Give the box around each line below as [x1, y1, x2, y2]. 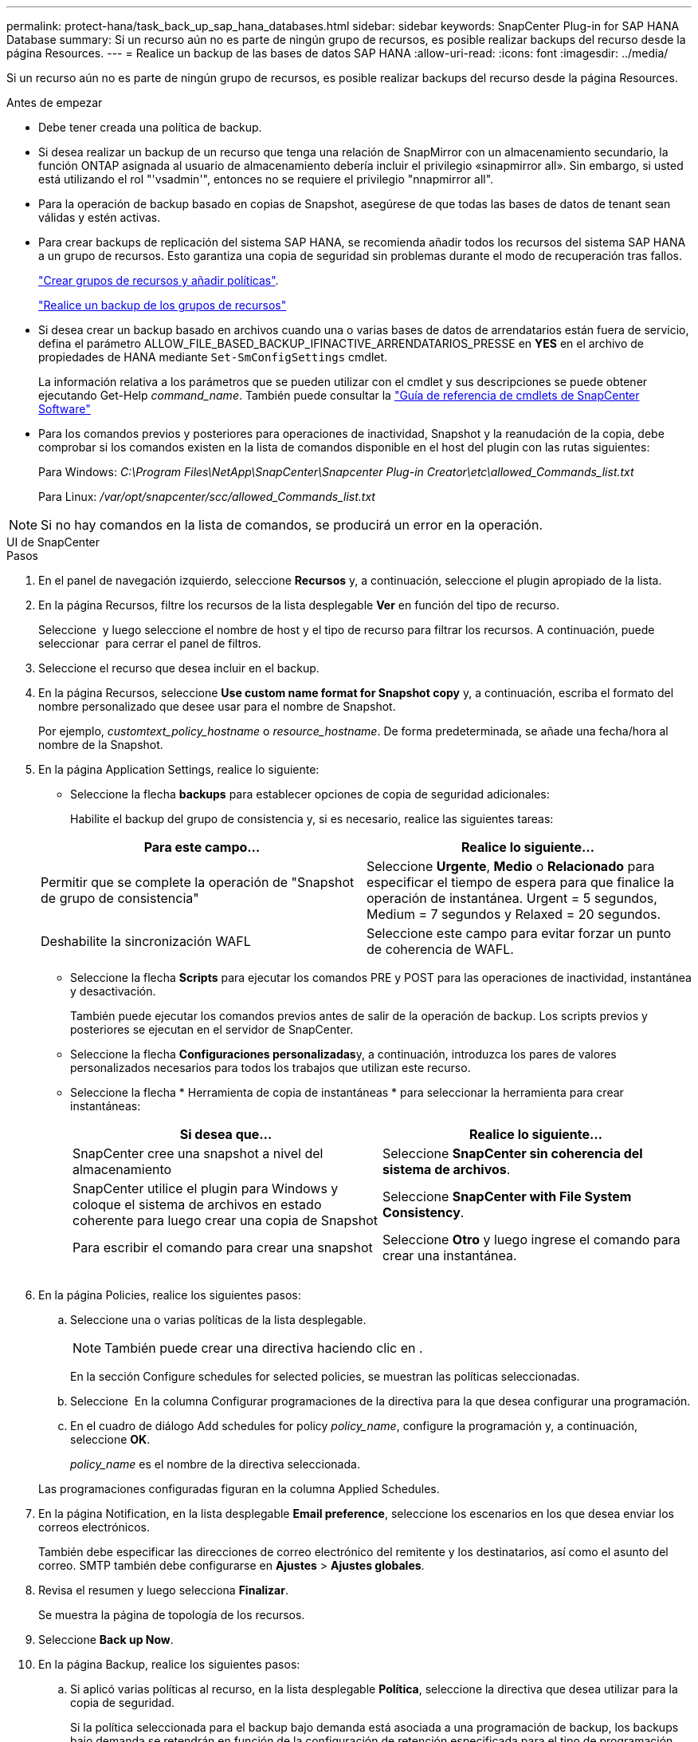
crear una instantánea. [382, 1247, 517, 1263]
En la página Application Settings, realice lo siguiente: [38, 763, 320, 776]
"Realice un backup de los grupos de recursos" [38, 298, 287, 312]
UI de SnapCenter [6, 535, 100, 549]
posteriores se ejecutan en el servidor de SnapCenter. [70, 1023, 354, 1036]
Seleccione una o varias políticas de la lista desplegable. [70, 1313, 367, 1326]
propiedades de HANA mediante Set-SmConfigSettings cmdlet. [38, 350, 388, 364]
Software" [38, 402, 91, 416]
